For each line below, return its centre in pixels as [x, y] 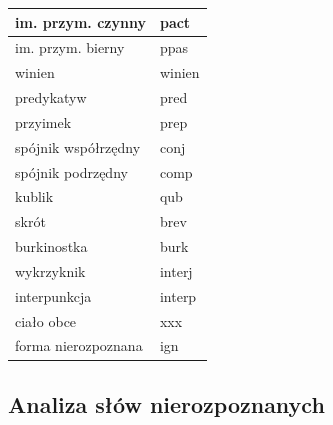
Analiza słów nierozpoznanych [166, 403]
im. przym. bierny [70, 47]
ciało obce [46, 320]
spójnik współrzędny [78, 146]
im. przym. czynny [80, 21]
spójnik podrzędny [71, 171]
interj [176, 270]
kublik [34, 196]
